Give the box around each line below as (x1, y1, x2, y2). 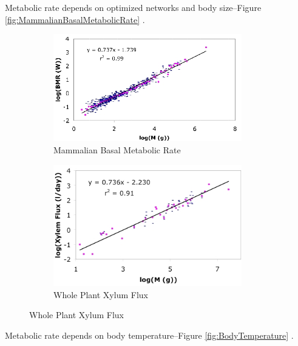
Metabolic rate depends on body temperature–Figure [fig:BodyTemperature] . (5, 328, 294, 341)
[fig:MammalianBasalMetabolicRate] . (5, 13, 145, 25)
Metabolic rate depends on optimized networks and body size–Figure (5, 1, 262, 13)
